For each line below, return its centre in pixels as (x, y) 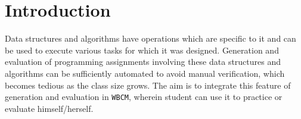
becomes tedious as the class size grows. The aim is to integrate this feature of (148, 85)
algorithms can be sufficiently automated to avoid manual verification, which (145, 73)
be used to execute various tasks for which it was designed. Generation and (142, 50)
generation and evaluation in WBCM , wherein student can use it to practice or (144, 97)
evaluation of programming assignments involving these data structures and (143, 62)
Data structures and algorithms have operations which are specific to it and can (150, 38)
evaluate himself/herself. (49, 108)
